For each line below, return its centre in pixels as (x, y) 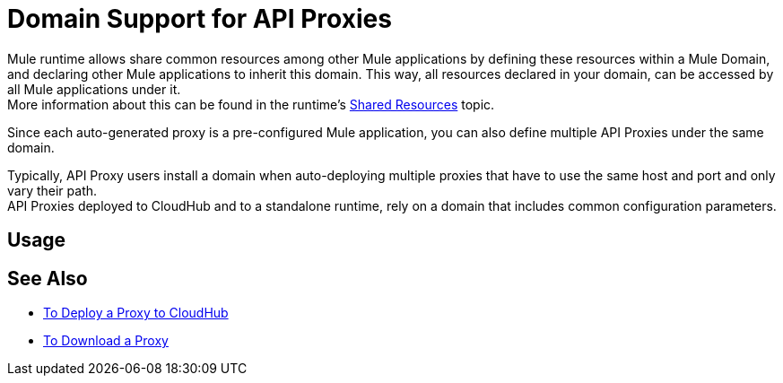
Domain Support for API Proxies (200, 19)
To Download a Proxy (106, 341)
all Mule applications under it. (94, 89)
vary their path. (52, 190)
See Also (48, 278)
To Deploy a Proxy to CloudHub (136, 313)
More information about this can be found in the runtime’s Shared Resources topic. (251, 104)
